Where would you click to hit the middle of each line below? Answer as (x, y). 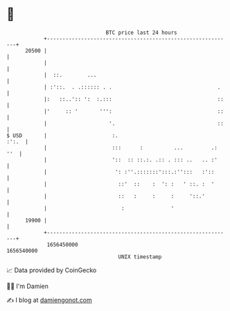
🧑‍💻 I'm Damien (28, 286)
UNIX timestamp (140, 257)
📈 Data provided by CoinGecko (52, 270)
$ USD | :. (62, 135)
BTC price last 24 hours (141, 33)
